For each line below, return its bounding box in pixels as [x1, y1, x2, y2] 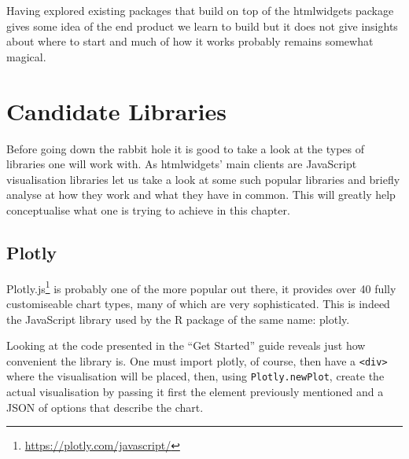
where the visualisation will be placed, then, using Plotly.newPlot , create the [6, 368, 385, 384]
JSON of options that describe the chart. [6, 398, 204, 415]
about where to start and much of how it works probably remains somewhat [6, 33, 374, 50]
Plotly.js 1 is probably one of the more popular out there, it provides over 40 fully [6, 277, 396, 296]
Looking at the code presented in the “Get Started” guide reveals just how [6, 337, 366, 354]
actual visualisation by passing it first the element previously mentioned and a [6, 384, 384, 400]
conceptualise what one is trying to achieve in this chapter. [6, 201, 290, 218]
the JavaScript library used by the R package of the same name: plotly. [6, 310, 350, 327]
